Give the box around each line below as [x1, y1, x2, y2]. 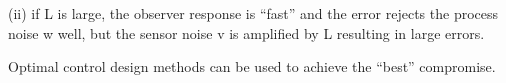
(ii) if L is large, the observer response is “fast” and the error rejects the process [8, 3, 499, 23]
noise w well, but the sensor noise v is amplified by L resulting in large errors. [8, 22, 485, 43]
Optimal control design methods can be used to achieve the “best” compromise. [8, 56, 496, 77]
